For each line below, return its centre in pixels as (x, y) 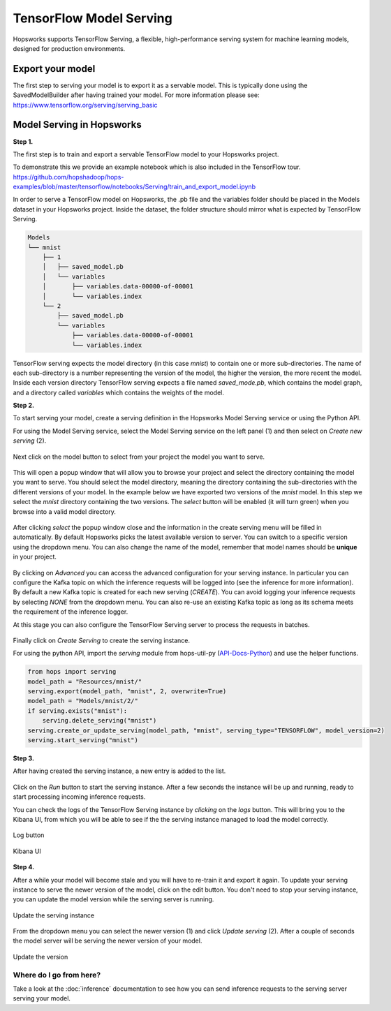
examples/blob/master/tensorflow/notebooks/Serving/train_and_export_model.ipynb (134, 187)
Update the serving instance (54, 915)
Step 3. (24, 758)
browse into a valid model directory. (65, 511)
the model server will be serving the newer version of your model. (108, 941)
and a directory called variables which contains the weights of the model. (119, 392)
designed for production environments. (69, 48)
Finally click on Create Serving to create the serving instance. (102, 640)
